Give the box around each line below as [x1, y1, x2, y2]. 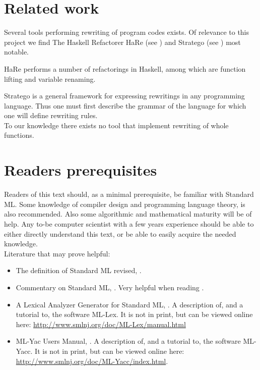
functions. [4, 130, 34, 140]
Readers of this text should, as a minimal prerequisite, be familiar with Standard [4, 189, 254, 199]
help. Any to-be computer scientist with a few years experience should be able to [4, 218, 254, 229]
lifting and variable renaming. [4, 73, 96, 84]
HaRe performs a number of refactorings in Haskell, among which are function [4, 63, 246, 74]
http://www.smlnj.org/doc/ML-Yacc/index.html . [16, 355, 168, 366]
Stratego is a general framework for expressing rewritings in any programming [4, 90, 245, 101]
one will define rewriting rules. [4, 110, 98, 121]
